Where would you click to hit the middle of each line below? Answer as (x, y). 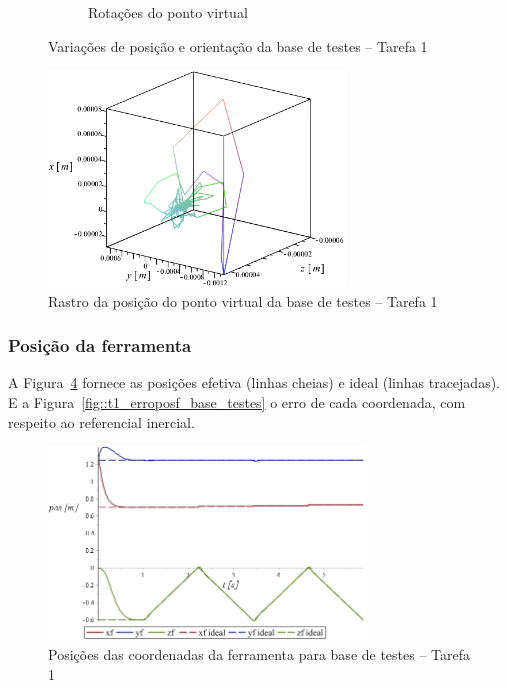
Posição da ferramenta (100, 345)
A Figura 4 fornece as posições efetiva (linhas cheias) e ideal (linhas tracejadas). (254, 382)
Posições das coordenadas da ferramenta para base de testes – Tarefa (259, 654)
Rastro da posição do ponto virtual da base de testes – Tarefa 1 (243, 300)
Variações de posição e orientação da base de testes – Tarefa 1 (238, 45)
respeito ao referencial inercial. (101, 421)
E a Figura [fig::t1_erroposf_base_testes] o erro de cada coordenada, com (237, 402)
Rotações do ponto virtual (168, 12)
